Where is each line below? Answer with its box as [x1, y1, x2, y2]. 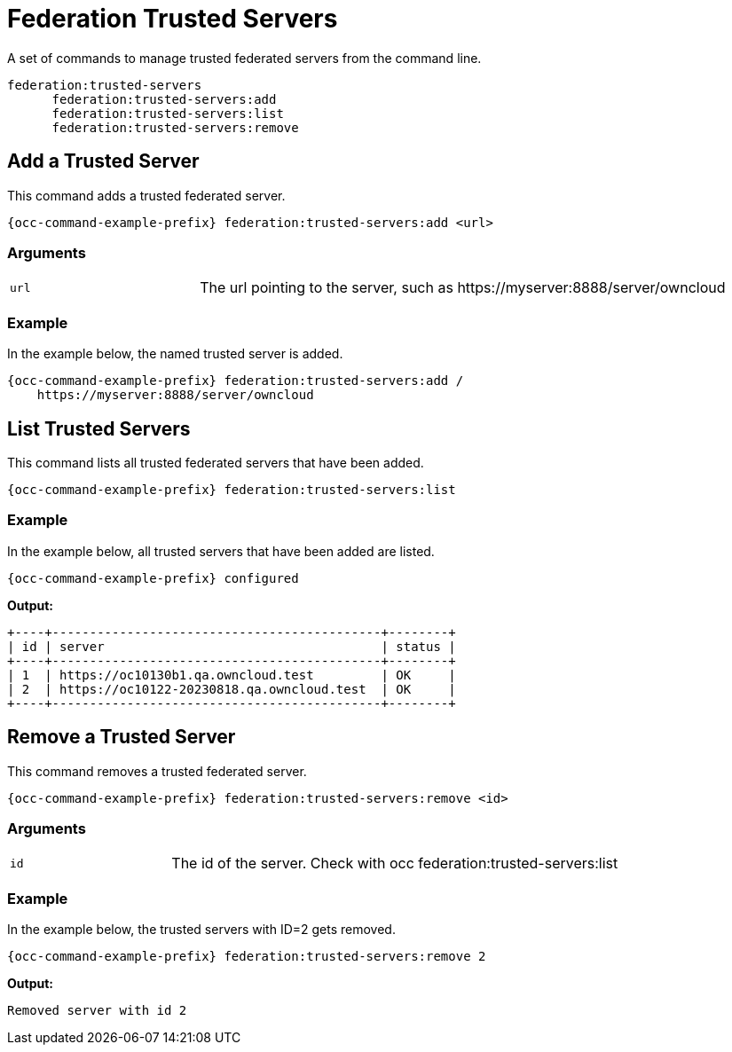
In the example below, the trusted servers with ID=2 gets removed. [7, 922, 396, 938]
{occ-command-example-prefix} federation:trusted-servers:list [7, 482, 456, 497]
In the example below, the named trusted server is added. [7, 346, 343, 362]
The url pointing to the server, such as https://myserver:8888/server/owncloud [200, 279, 726, 297]
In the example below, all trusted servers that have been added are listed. [7, 543, 435, 559]
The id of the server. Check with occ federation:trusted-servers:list [171, 854, 618, 873]
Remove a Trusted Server [7, 726, 236, 749]
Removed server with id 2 [7, 1003, 187, 1018]
